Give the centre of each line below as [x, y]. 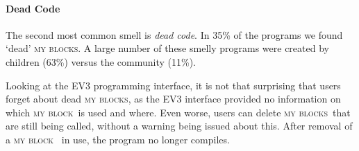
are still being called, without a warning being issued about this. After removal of [179, 126]
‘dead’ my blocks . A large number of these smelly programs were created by [167, 48]
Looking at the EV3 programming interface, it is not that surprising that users [173, 85]
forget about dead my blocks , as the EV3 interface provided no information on [173, 99]
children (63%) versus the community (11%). [101, 61]
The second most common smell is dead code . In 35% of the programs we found [174, 34]
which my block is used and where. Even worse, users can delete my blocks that [178, 112]
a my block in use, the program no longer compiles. [118, 139]
